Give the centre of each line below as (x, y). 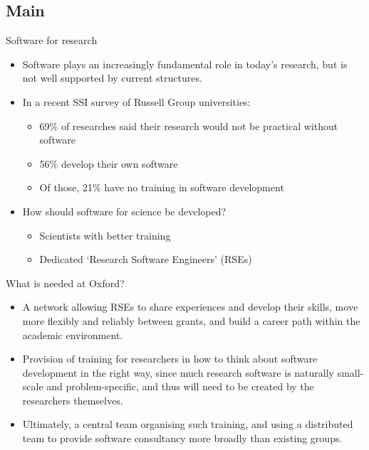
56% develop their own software (109, 163)
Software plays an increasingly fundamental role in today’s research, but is (185, 64)
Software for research (52, 40)
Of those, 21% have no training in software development (162, 187)
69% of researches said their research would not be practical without (189, 125)
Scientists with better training (105, 235)
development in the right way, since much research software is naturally (178, 372)
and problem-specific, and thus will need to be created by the (180, 386)
